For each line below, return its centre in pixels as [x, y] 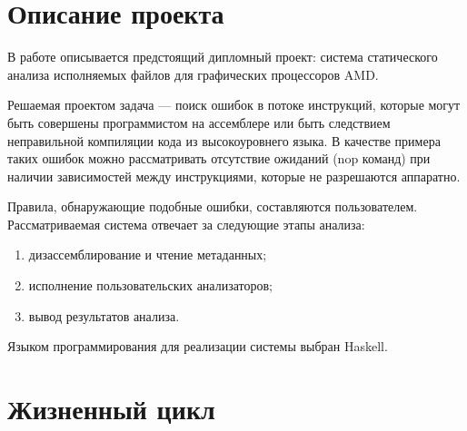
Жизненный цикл [111, 409]
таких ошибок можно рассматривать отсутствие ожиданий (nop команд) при [219, 158]
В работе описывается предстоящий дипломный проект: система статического [223, 57]
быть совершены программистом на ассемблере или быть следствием [199, 122]
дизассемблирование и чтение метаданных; [148, 255]
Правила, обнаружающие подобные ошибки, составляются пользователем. [213, 206]
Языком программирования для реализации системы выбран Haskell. [198, 346]
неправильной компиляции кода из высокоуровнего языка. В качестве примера [224, 140]
